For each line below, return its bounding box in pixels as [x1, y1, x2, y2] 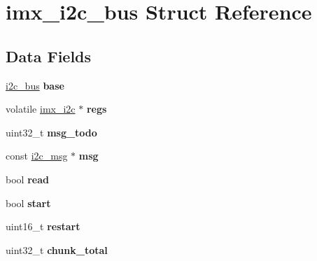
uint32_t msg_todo [6, 125, 97, 139]
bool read [6, 171, 49, 186]
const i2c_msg [6, 148, 68, 163]
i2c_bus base [6, 78, 64, 92]
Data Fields [6, 45, 92, 66]
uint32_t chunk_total [6, 242, 108, 257]
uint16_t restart [6, 219, 80, 234]
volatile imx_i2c [6, 101, 76, 116]
